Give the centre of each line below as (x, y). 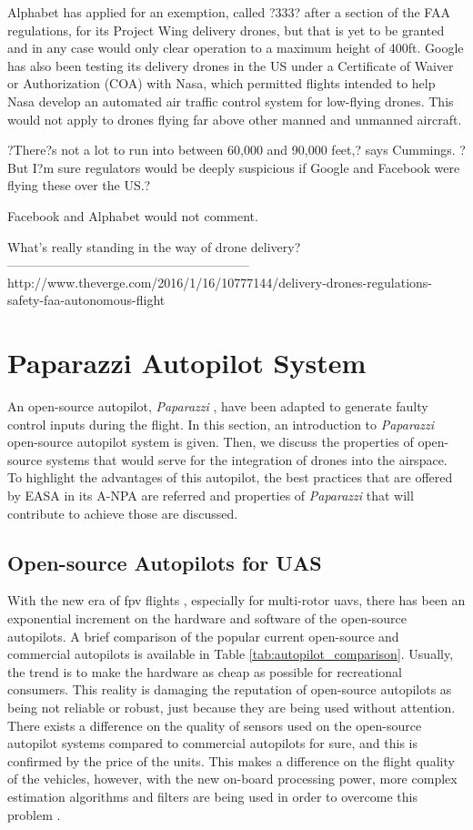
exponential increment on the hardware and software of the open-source (207, 617)
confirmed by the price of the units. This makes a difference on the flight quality (231, 760)
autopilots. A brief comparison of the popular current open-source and (203, 636)
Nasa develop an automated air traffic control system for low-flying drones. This (231, 101)
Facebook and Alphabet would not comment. (133, 215)
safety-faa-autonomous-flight (86, 300)
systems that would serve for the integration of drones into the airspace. (247, 459)
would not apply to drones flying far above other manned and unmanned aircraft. (235, 119)
